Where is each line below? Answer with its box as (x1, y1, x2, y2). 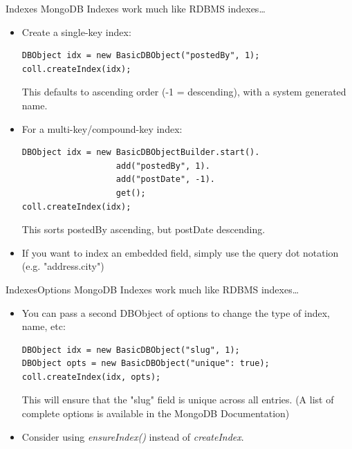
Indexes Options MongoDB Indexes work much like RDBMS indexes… (6, 282, 299, 296)
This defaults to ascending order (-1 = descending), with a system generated (21, 84, 346, 99)
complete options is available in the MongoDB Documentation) (21, 406, 290, 421)
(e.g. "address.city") (21, 259, 104, 273)
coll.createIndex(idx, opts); (21, 372, 161, 382)
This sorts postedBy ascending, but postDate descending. (21, 222, 266, 237)
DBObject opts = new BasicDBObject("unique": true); (21, 358, 270, 369)
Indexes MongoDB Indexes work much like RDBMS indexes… (6, 1, 266, 15)
